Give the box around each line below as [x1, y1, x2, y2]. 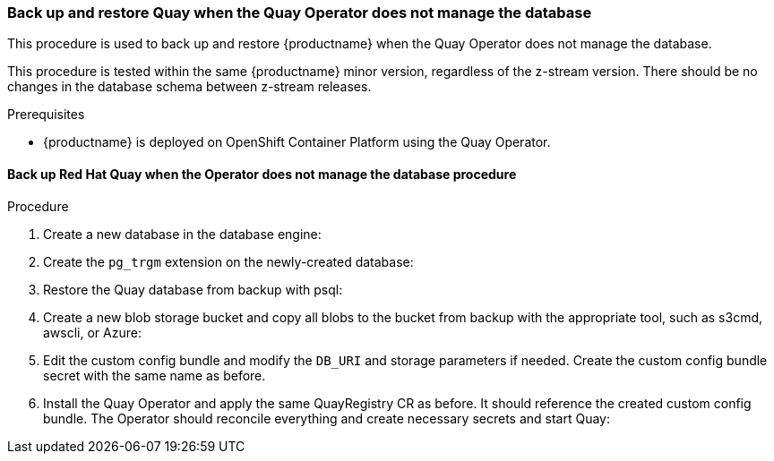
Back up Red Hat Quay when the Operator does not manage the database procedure [7, 166, 517, 182]
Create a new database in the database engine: [43, 226, 322, 242]
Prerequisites [7, 107, 85, 123]
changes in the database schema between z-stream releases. [7, 79, 372, 95]
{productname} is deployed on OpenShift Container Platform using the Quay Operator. [43, 134, 551, 150]
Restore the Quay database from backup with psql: [43, 281, 343, 297]
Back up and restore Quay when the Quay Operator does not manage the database [7, 4, 592, 21]
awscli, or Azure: [43, 324, 142, 340]
